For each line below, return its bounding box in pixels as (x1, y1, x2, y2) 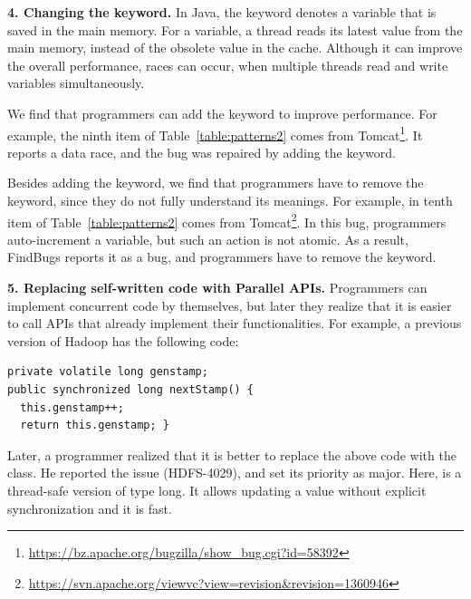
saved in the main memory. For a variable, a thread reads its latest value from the (7, 20, 463, 39)
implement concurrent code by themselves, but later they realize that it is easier (7, 295, 452, 314)
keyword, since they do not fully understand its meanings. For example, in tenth (7, 191, 453, 209)
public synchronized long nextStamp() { (7, 383, 255, 396)
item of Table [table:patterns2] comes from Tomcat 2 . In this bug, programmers (7, 209, 447, 231)
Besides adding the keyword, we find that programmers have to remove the (7, 173, 424, 192)
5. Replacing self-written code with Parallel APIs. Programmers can (7, 278, 428, 297)
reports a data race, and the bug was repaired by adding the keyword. (7, 142, 396, 161)
